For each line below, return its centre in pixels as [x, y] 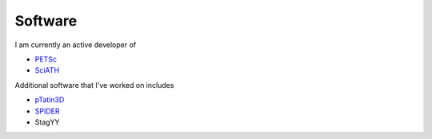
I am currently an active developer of [75, 45]
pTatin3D [50, 100]
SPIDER [47, 111]
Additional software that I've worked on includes [94, 85]
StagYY [47, 122]
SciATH [47, 70]
